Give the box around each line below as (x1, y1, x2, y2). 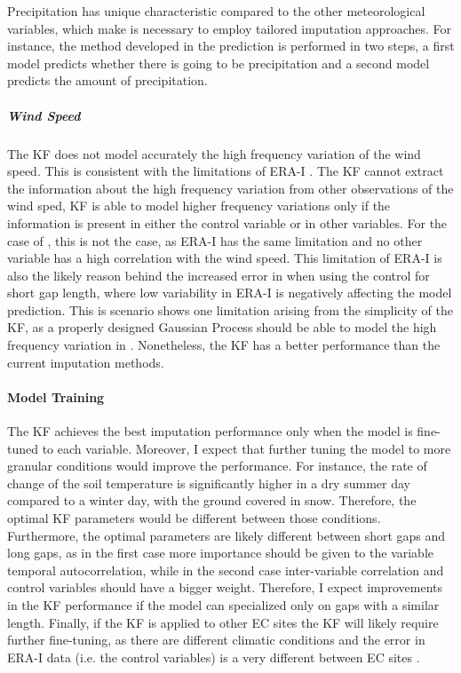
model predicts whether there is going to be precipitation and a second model (7, 53, 430, 72)
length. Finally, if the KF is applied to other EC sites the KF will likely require (7, 613, 439, 631)
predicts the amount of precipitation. (7, 71, 208, 90)
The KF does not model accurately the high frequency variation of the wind (7, 144, 421, 162)
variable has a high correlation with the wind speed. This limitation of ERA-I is (7, 249, 442, 267)
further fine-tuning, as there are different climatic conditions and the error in (7, 630, 425, 649)
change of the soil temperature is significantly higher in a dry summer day (7, 473, 410, 492)
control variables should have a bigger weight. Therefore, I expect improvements (7, 578, 443, 597)
